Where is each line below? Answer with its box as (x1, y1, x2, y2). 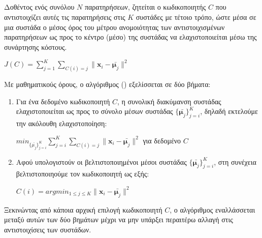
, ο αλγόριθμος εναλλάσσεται (170, 204, 255, 215)
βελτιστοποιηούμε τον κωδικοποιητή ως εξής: (16, 168, 149, 179)
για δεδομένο (143, 135, 181, 145)
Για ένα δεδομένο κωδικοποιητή (16, 96, 110, 106)
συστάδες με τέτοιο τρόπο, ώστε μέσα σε (136, 11, 256, 22)
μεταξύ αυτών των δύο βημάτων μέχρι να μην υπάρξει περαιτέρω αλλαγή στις (4, 214, 233, 225)
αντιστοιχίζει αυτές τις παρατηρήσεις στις (4, 11, 125, 22)
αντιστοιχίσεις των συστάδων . (4, 224, 91, 234)
